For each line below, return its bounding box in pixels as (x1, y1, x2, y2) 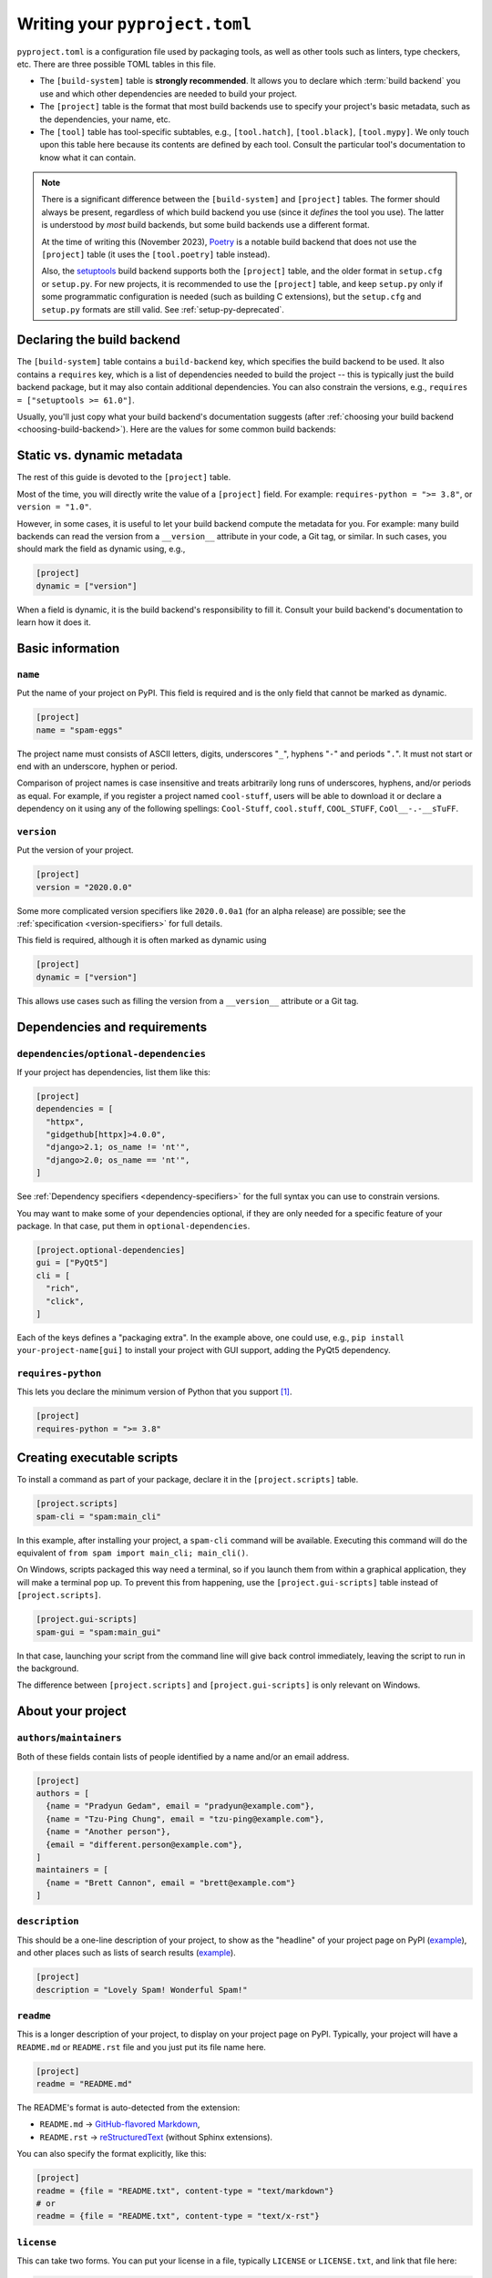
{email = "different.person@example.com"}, (46, 1839, 243, 1850)
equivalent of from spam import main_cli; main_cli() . (16, 1547, 249, 1558)
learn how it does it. (16, 617, 91, 628)
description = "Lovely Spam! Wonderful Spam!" (36, 1985, 248, 1995)
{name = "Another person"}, (46, 1827, 171, 1837)
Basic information (16, 641, 120, 656)
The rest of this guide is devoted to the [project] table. (16, 472, 231, 483)
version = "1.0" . (16, 501, 92, 512)
